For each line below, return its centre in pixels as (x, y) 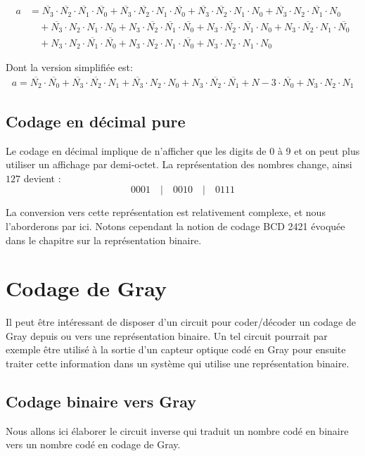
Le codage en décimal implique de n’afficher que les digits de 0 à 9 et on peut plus (183, 150)
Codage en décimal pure (96, 121)
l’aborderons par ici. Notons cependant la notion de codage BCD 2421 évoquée (175, 226)
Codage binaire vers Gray (101, 401)
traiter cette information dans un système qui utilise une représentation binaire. (178, 363)
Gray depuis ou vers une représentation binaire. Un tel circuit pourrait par (167, 335)
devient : (42, 178)
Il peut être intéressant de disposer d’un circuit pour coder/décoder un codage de (181, 322)
